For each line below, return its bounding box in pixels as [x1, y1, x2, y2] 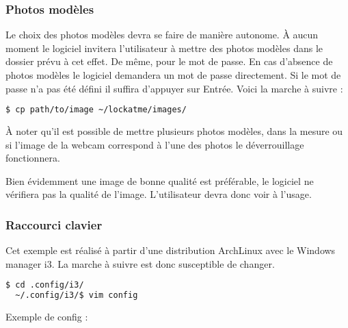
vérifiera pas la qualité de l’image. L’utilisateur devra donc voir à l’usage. [5, 187, 312, 201]
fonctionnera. [5, 151, 60, 165]
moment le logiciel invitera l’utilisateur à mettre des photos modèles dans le [5, 40, 323, 55]
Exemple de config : [5, 310, 88, 324]
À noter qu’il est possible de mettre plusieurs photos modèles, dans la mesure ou [5, 124, 343, 138]
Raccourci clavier [5, 216, 103, 233]
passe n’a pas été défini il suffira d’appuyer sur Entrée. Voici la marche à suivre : [5, 81, 343, 95]
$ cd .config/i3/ [5, 280, 84, 290]
